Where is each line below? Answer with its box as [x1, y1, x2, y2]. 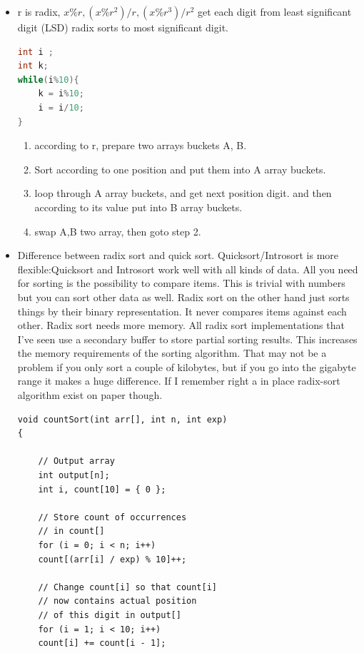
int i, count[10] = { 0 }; [38, 484, 166, 495]
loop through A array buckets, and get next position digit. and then [34, 186, 332, 201]
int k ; [17, 61, 49, 71]
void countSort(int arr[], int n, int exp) [17, 414, 228, 425]
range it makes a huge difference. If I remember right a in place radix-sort [17, 373, 340, 388]
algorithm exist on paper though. [17, 388, 163, 403]
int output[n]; [38, 470, 110, 481]
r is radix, [17, 4, 61, 19]
